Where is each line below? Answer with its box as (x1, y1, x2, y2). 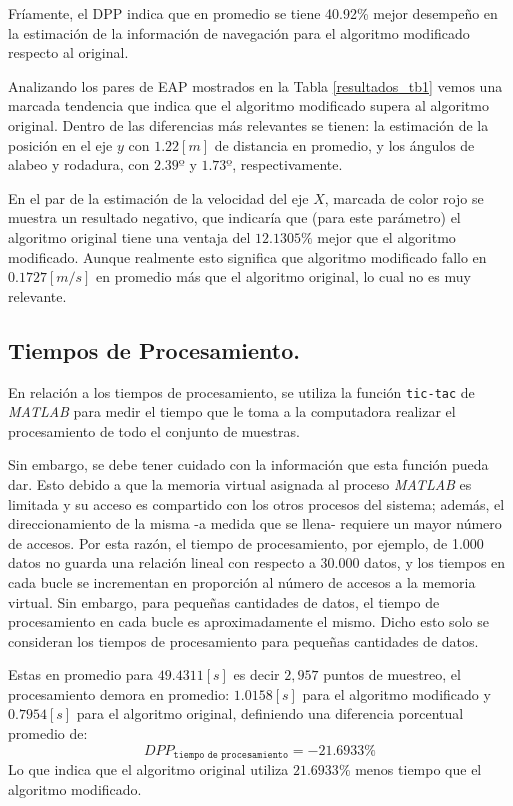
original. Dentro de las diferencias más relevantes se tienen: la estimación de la (8, 114, 489, 135)
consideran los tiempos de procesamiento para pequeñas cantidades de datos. (8, 630, 479, 651)
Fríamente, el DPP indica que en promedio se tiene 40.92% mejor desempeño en (8, 3, 498, 23)
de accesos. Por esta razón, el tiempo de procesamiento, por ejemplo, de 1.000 (8, 532, 484, 553)
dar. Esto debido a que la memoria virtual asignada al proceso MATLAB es (8, 473, 472, 494)
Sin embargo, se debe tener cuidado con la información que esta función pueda (8, 454, 489, 475)
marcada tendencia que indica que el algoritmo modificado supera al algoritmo (8, 95, 489, 116)
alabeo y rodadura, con (8, 154, 150, 175)
